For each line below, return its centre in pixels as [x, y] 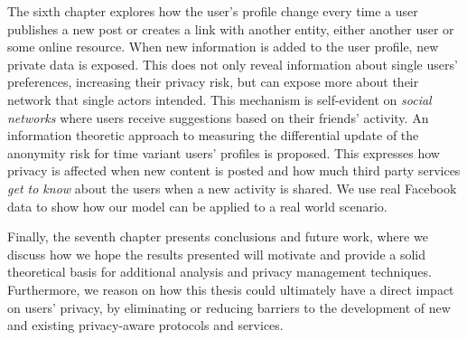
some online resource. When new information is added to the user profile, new [223, 47]
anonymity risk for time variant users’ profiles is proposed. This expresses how [224, 152]
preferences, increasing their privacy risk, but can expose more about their [213, 82]
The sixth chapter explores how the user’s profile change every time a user [213, 11]
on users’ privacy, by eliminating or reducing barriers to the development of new [229, 307]
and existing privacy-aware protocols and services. [145, 325]
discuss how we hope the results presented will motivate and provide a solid [217, 254]
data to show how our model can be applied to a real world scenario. [197, 206]
